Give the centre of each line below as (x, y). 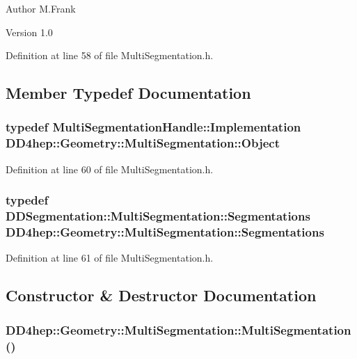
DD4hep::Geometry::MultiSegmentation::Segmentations (165, 232)
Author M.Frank (41, 8)
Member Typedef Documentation (128, 93)
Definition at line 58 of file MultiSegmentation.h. (110, 55)
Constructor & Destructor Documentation (161, 295)
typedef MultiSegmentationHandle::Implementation (153, 127)
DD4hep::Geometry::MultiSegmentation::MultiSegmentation (178, 329)
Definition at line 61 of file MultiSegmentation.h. (110, 258)
